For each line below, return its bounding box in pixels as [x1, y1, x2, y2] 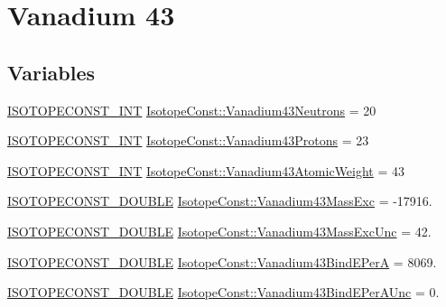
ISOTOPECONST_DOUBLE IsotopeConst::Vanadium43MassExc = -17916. [7, 191, 432, 210]
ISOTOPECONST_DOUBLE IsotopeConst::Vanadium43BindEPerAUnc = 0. [7, 283, 440, 302]
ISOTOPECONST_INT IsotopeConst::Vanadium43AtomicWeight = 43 [7, 161, 405, 180]
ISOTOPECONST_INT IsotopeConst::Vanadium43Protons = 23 [7, 131, 369, 150]
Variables [7, 58, 96, 86]
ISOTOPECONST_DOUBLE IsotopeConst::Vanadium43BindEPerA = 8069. [7, 252, 437, 271]
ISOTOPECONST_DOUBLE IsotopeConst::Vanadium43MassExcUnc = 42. [7, 221, 432, 240]
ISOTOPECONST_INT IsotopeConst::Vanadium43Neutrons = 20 [7, 100, 376, 119]
